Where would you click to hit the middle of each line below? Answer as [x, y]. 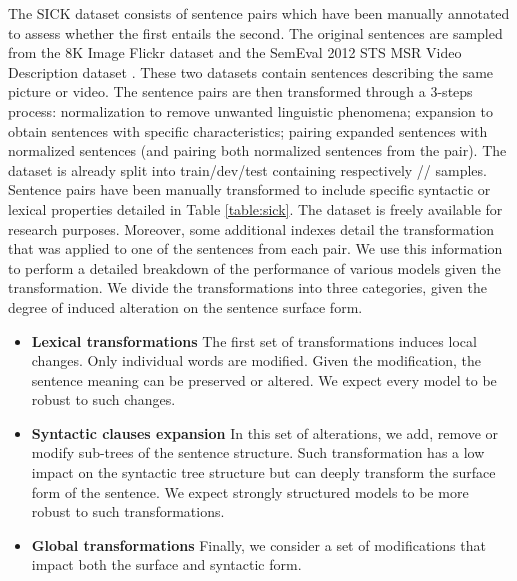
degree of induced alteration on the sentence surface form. [185, 306]
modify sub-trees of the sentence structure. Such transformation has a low [258, 452]
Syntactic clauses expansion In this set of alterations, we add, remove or [265, 432]
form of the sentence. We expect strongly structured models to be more [250, 491]
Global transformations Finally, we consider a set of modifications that [258, 544]
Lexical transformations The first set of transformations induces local [254, 340]
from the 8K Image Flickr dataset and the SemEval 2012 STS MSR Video [235, 52]
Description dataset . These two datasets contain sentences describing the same [251, 71]
